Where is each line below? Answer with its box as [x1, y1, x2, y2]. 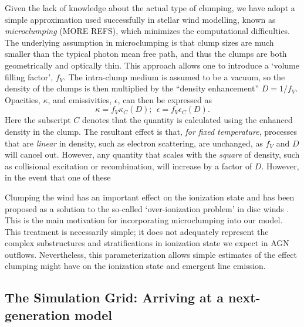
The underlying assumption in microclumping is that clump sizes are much [5, 36, 274, 48]
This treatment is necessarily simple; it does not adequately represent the [5, 225, 269, 237]
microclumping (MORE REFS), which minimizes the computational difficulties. [5, 25, 291, 37]
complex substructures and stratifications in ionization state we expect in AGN [5, 237, 289, 249]
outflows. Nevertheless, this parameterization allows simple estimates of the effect [5, 248, 298, 260]
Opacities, [5, 93, 40, 105]
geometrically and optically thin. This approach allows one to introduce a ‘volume [5, 59, 299, 71]
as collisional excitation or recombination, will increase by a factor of [5, 159, 252, 172]
